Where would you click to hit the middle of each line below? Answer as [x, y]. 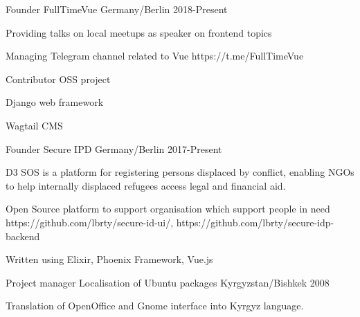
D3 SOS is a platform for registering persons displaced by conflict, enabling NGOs [180, 172]
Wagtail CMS [34, 125]
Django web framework [55, 102]
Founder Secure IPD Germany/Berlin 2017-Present [114, 148]
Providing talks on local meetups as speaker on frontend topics [139, 32]
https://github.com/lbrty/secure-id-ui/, [90, 222]
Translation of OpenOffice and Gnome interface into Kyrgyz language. [155, 306]
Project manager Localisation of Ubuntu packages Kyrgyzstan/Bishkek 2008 [168, 282]
